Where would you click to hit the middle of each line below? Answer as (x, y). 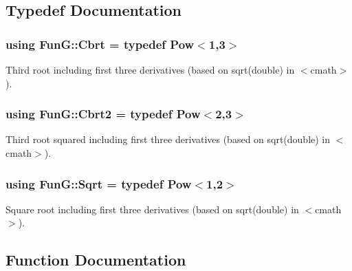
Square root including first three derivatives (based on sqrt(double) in (152, 209)
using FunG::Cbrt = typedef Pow (100, 44)
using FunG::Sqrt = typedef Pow (99, 183)
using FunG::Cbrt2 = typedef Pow (103, 114)
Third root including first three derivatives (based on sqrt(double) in (150, 69)
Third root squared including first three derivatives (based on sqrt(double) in (168, 139)
